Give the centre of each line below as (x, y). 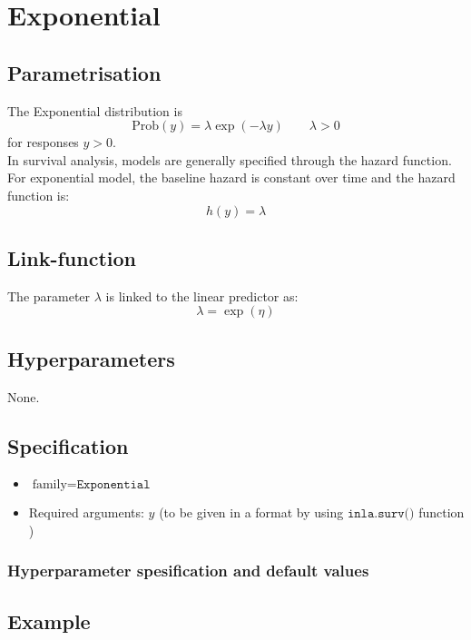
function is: (39, 195)
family (49, 485)
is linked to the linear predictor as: (202, 295)
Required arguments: (86, 512)
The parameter (49, 295)
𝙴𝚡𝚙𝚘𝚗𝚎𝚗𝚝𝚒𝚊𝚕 (113, 485)
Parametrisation (84, 72)
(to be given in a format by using (251, 512)
